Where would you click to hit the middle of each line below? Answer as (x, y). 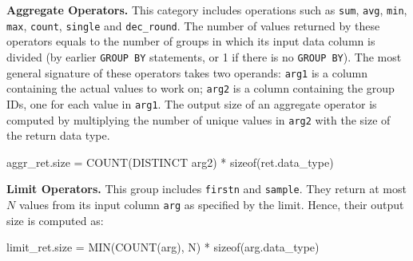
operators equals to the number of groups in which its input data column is (191, 41)
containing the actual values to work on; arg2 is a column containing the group (201, 88)
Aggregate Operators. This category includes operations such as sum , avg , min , (207, 10)
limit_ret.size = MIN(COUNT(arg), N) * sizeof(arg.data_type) (163, 247)
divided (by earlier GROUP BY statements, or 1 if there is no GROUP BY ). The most (204, 56)
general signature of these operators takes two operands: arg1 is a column (187, 72)
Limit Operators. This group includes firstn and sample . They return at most (206, 189)
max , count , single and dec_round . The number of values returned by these (193, 25)
